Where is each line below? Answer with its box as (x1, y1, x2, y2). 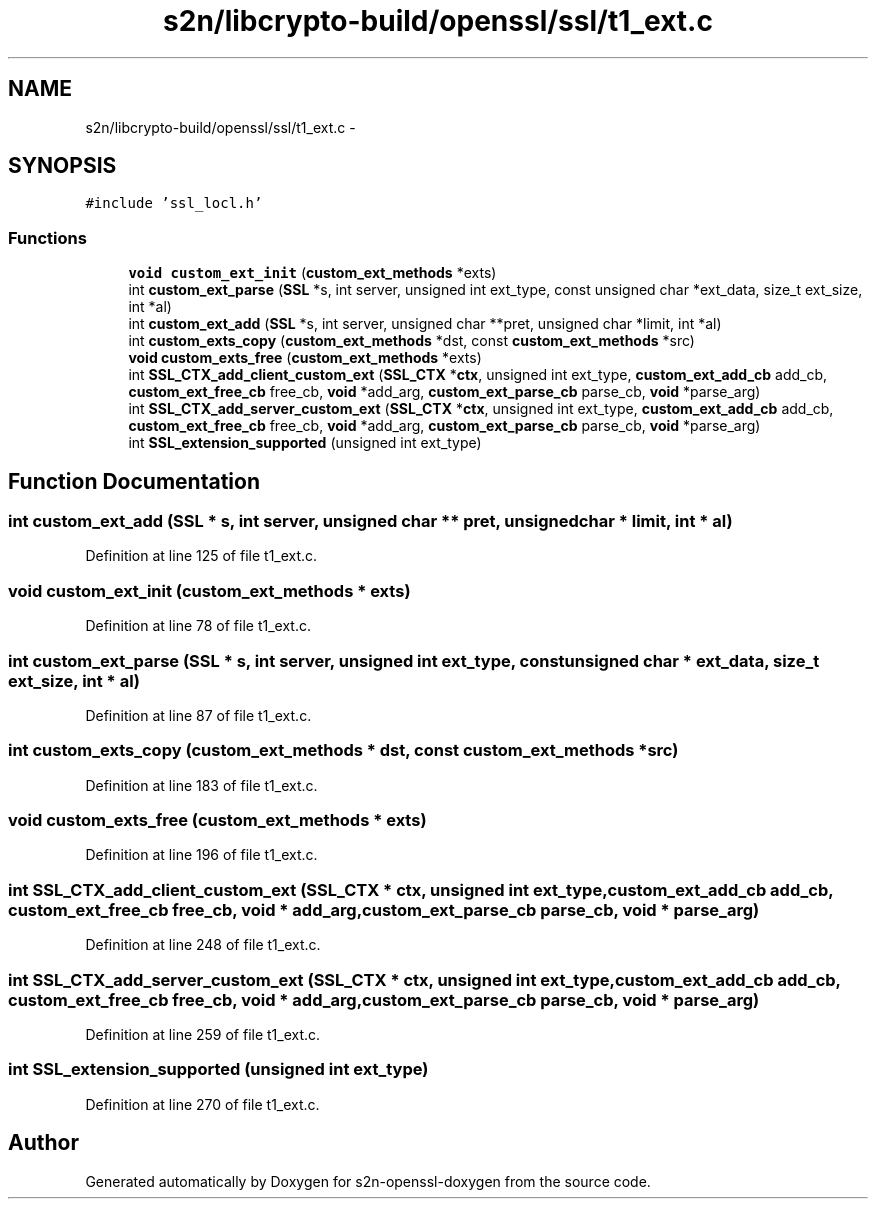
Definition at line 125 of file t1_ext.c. (85, 547, 318, 565)
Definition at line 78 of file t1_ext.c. (85, 617, 311, 635)
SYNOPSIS (8, 153, 117, 179)
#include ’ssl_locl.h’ (85, 195, 263, 212)
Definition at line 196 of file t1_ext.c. (85, 846, 318, 864)
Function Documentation (8, 468, 260, 494)
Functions (8, 227, 87, 248)
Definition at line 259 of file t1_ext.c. (85, 1025, 321, 1043)
